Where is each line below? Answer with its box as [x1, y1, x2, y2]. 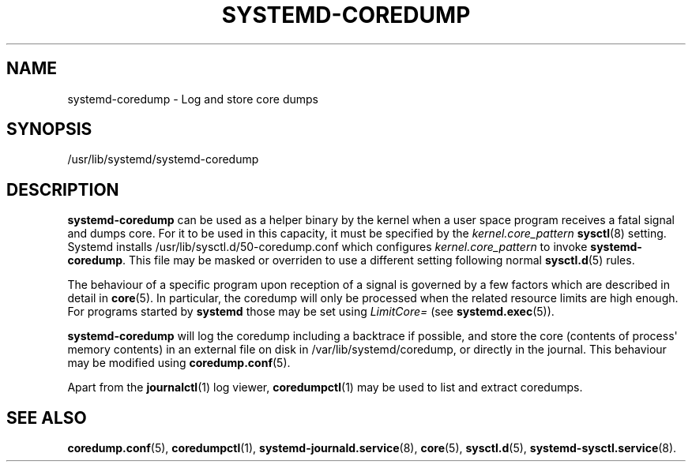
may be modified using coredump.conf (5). [67, 356, 291, 370]
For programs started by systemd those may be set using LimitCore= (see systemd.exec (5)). [67, 305, 555, 319]
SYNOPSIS [6, 119, 92, 140]
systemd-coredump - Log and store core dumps [67, 92, 318, 106]
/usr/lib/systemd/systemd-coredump [67, 152, 259, 167]
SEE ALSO [6, 407, 87, 428]
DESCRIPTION [6, 179, 119, 200]
